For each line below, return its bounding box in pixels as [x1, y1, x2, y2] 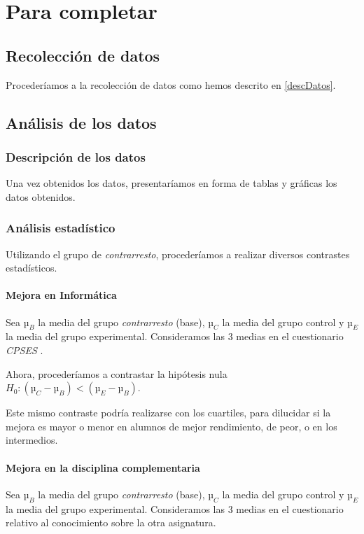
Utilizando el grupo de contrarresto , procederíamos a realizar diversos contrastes [6, 246, 350, 261]
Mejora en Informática [6, 288, 117, 302]
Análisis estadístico [6, 219, 115, 237]
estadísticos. [6, 260, 57, 275]
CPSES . [6, 342, 43, 357]
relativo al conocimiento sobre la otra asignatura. [6, 515, 216, 530]
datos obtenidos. [6, 189, 76, 204]
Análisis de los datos [6, 111, 157, 133]
